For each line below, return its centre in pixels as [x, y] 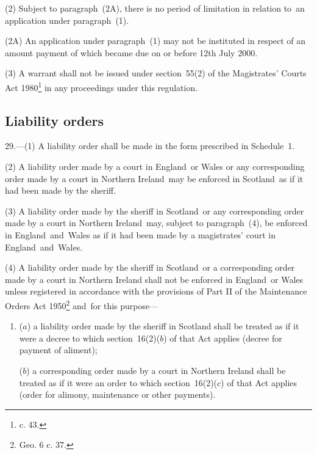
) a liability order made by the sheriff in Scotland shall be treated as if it [163, 326]
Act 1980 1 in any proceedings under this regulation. [102, 86]
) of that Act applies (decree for [223, 338]
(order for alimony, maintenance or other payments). [117, 394]
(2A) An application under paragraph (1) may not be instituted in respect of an [155, 41]
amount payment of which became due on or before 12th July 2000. [131, 52]
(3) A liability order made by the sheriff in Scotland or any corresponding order [155, 211]
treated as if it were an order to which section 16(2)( [118, 382]
